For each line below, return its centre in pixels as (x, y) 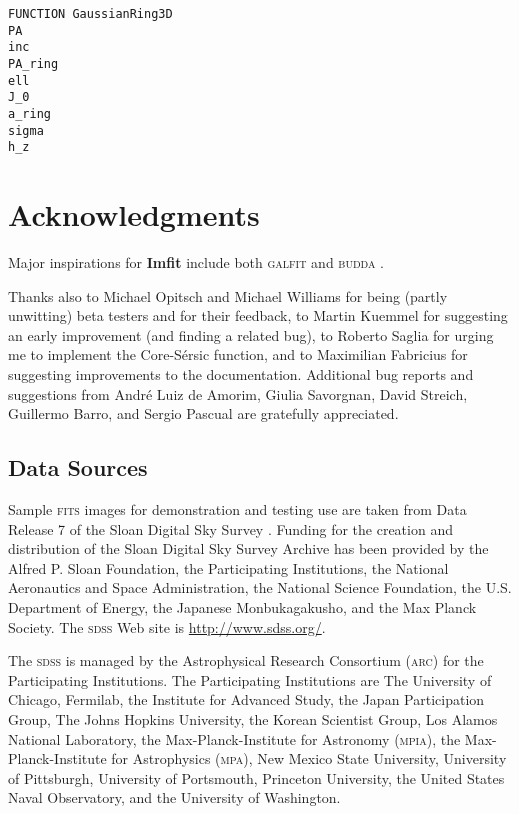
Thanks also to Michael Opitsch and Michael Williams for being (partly (228, 295)
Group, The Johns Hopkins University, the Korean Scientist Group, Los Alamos (253, 718)
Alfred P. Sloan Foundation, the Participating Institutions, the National (228, 567)
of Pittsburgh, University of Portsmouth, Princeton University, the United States (256, 777)
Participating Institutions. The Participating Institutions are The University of (250, 679)
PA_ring (33, 63)
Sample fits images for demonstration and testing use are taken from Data (237, 508)
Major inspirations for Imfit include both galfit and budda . (196, 262)
